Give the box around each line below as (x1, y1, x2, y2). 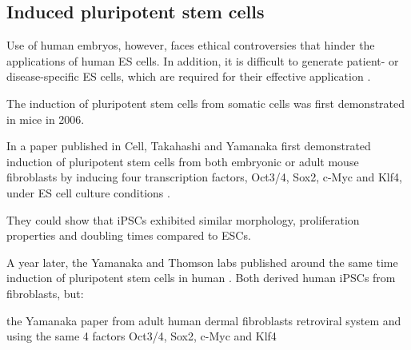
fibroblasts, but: (6, 284, 84, 301)
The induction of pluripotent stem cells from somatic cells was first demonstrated (6, 94, 405, 111)
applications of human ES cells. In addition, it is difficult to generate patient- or (6, 52, 399, 69)
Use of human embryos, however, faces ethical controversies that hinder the (6, 37, 375, 54)
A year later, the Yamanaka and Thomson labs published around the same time (6, 253, 398, 270)
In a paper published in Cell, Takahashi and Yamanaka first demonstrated (6, 137, 371, 154)
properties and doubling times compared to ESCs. (6, 227, 251, 244)
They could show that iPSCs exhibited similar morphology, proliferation (6, 211, 360, 228)
